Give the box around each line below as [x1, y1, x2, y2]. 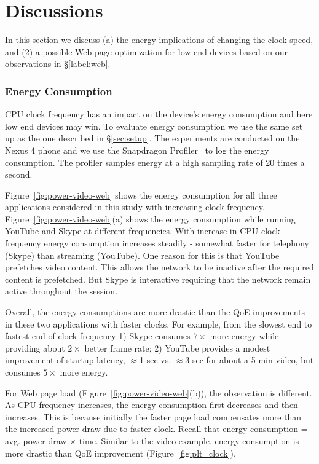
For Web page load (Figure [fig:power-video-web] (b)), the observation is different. [5, 386, 312, 399]
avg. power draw [5, 434, 67, 447]
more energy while [210, 329, 279, 342]
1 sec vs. [140, 353, 171, 366]
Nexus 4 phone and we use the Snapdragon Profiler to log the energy [5, 143, 269, 156]
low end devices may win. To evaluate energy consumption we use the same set [5, 119, 303, 132]
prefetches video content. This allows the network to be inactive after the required [5, 261, 314, 273]
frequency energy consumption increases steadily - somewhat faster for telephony [5, 237, 309, 250]
